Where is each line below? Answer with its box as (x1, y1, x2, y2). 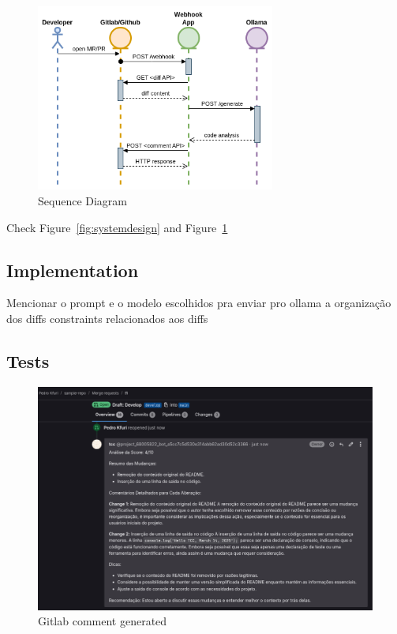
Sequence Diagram (38, 192, 128, 208)
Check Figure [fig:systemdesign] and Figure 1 (6, 219, 228, 235)
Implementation (6, 257, 139, 282)
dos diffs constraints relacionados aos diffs (6, 309, 208, 326)
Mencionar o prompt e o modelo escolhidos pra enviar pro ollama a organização (6, 294, 391, 311)
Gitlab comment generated (38, 613, 167, 629)
